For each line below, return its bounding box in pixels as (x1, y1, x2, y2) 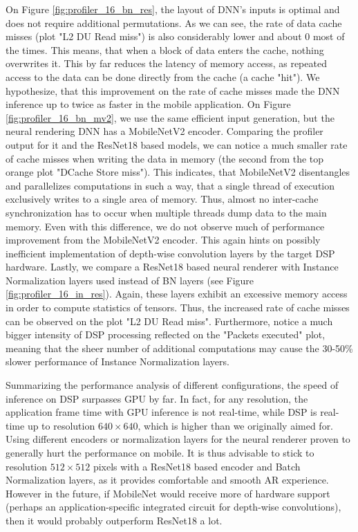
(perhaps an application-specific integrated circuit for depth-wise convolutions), (6, 499, 341, 514)
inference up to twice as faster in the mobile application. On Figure (6, 97, 291, 111)
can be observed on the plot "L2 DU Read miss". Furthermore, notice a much (6, 313, 333, 328)
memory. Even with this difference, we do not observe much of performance (6, 219, 325, 233)
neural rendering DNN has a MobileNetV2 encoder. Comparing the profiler (6, 124, 323, 138)
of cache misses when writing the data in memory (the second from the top (6, 151, 324, 165)
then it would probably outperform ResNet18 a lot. (6, 513, 223, 527)
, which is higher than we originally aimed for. (138, 418, 334, 432)
